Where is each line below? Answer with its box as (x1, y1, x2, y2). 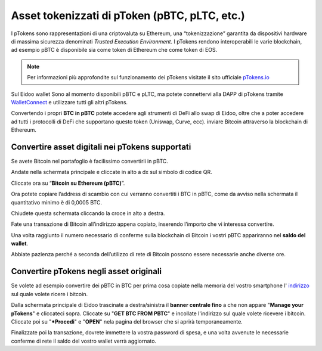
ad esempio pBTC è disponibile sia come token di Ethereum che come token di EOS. (11, 46, 218, 54)
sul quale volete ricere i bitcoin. (11, 290, 88, 297)
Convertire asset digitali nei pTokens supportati (11, 142, 191, 152)
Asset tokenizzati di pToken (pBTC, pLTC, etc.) (11, 9, 246, 22)
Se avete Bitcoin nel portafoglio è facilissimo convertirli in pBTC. (11, 157, 168, 164)
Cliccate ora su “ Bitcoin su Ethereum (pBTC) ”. (11, 179, 125, 187)
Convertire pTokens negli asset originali (11, 266, 162, 277)
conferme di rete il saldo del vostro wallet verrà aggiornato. (11, 337, 157, 344)
